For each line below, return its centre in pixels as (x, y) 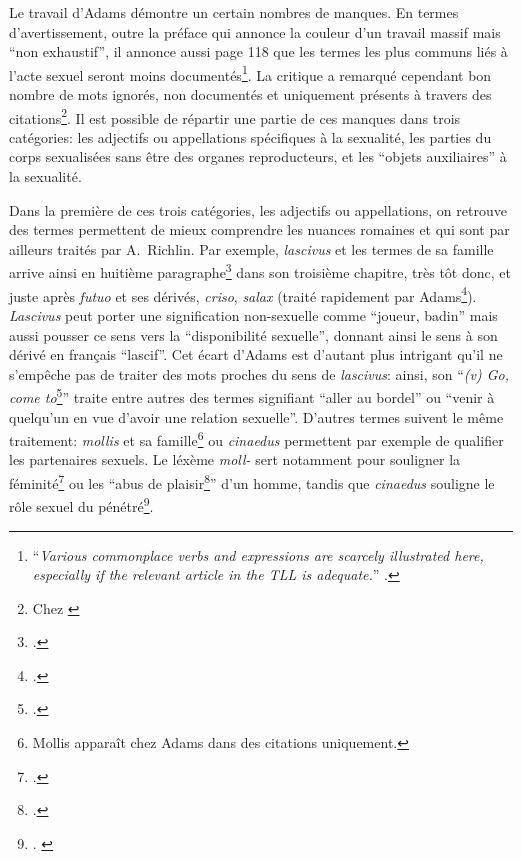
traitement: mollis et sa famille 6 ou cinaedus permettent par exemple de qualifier (256, 438)
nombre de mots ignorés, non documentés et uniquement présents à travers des (250, 94)
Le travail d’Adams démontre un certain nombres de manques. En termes (234, 12)
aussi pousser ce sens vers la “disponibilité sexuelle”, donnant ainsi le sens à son (253, 334)
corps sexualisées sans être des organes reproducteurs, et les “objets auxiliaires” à (258, 156)
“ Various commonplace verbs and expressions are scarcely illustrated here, (258, 554)
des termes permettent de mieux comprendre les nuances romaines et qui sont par (259, 229)
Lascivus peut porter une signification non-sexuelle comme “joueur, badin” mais (253, 314)
